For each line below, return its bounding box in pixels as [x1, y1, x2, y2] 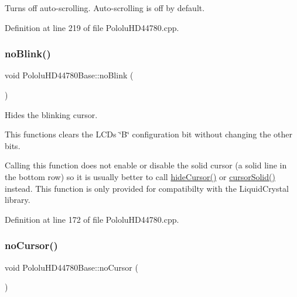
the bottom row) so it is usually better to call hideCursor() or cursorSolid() [5, 170, 275, 182]
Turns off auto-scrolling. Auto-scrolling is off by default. [5, 2, 205, 13]
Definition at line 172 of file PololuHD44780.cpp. [5, 213, 179, 225]
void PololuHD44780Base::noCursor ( [5, 261, 138, 273]
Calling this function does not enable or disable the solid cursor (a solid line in [5, 159, 287, 171]
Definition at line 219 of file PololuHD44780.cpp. [5, 21, 179, 33]
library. [5, 194, 30, 206]
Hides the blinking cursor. [5, 108, 98, 120]
